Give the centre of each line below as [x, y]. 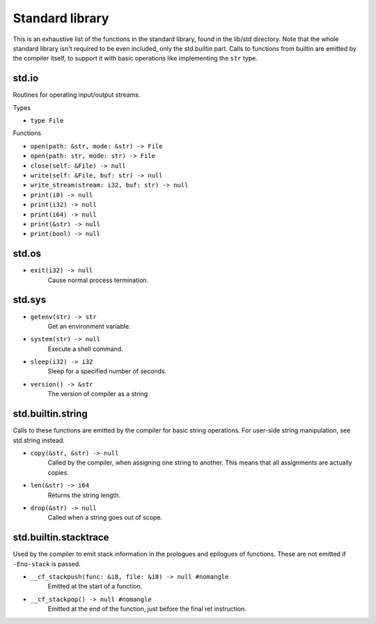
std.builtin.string [50, 414]
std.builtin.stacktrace [61, 537]
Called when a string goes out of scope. [105, 517]
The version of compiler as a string [98, 394]
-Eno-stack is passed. [47, 563]
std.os [27, 254]
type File [47, 121]
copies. [58, 472]
